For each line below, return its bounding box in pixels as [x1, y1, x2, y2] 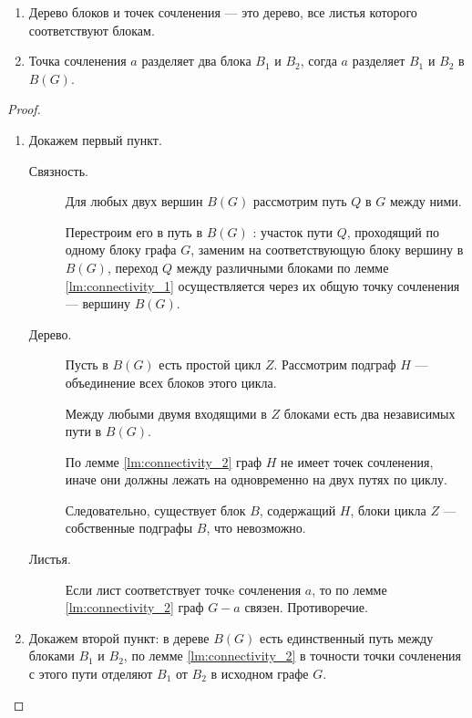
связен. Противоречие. [244, 598, 368, 617]
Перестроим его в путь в [65, 222, 203, 241]
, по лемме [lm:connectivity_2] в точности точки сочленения [123, 646, 462, 665]
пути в [65, 421, 102, 441]
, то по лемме [312, 579, 387, 598]
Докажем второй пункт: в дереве [28, 628, 210, 647]
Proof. [7, 99, 41, 119]
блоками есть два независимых [283, 403, 456, 422]
